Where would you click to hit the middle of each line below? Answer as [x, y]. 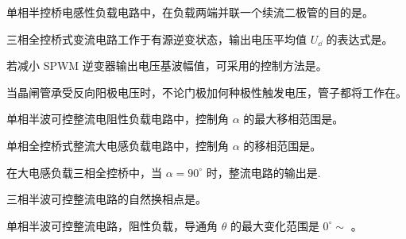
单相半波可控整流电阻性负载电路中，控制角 [118, 119]
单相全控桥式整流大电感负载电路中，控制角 [118, 145]
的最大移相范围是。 [294, 119]
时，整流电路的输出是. [263, 172]
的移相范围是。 [282, 145]
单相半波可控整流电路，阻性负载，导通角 [112, 225]
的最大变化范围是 [275, 225]
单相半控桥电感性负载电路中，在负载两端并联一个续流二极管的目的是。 [190, 12]
